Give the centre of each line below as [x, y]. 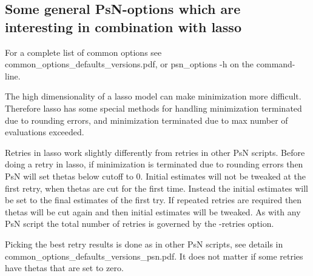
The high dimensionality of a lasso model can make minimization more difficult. [153, 96]
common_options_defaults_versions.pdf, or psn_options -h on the [130, 64]
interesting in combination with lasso [123, 26]
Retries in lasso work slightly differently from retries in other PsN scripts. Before [155, 152]
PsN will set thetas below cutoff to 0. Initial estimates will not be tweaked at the [155, 176]
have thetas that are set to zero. [64, 268]
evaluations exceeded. [45, 132]
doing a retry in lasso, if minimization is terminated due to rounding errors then [154, 164]
